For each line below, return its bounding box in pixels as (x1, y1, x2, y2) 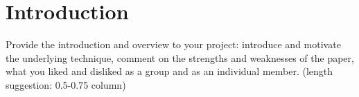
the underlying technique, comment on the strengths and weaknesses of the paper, (6, 50, 354, 65)
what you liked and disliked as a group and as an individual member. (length (6, 64, 333, 78)
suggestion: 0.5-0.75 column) (6, 77, 126, 91)
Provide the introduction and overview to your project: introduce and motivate (6, 37, 341, 52)
